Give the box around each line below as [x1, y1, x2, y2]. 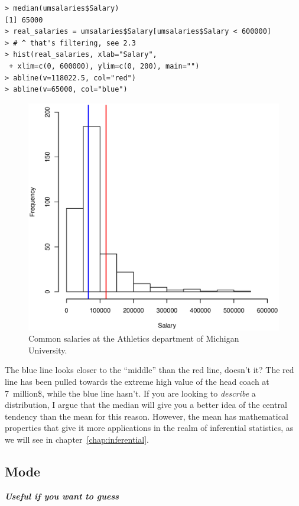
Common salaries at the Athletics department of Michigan [28, 332, 239, 345]
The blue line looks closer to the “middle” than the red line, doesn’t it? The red [5, 364, 294, 376]
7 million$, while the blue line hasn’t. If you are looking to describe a [5, 387, 256, 399]
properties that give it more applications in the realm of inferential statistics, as [5, 421, 294, 434]
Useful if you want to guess [5, 489, 119, 502]
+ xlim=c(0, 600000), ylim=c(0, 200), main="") [9, 61, 200, 70]
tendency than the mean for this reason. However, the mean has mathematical [5, 410, 288, 422]
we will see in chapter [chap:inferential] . [5, 433, 149, 445]
